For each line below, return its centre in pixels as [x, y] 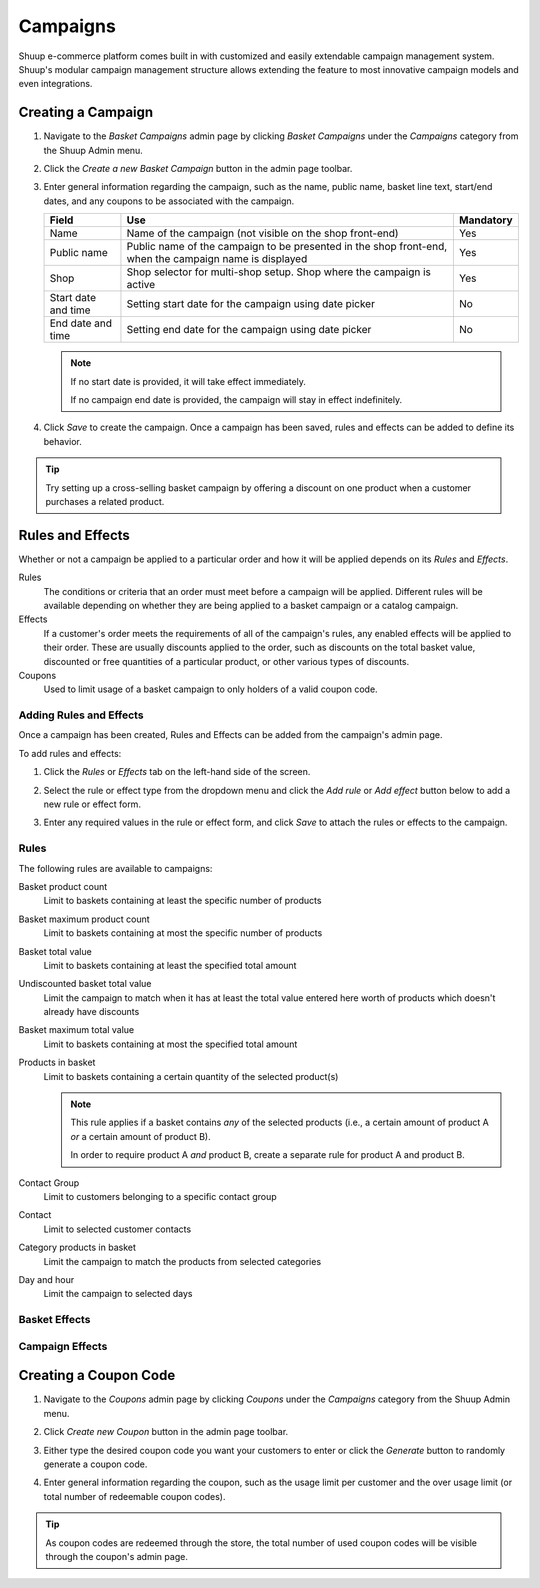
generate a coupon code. [95, 1464]
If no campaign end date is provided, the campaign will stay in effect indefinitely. [236, 399]
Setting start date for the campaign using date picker [250, 304]
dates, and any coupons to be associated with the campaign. [169, 201]
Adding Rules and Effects [81, 715]
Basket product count [63, 886]
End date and [81, 323]
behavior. [62, 441]
